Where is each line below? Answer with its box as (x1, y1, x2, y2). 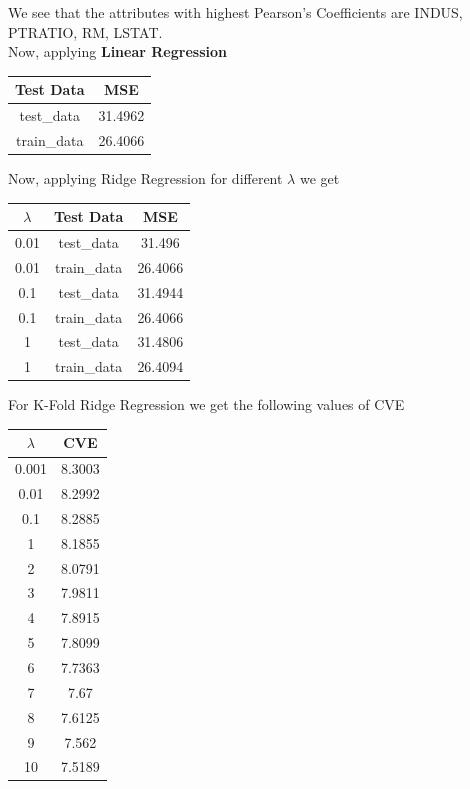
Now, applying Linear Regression (8, 41, 227, 62)
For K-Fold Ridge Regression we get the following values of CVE (8, 394, 405, 415)
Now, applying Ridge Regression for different (8, 168, 283, 189)
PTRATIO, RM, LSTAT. (8, 21, 163, 42)
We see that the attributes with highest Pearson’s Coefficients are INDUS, (8, 2, 463, 22)
